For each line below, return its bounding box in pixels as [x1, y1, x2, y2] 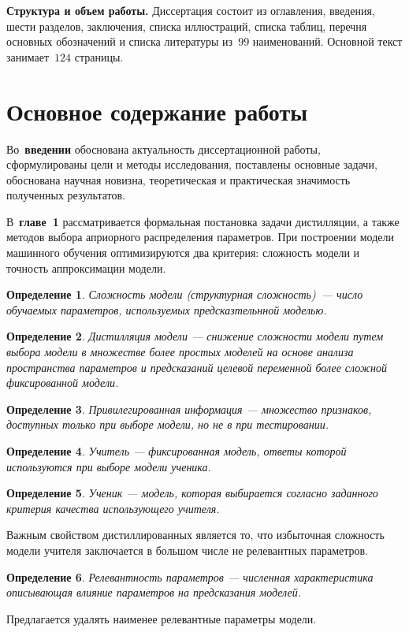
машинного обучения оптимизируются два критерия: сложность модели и [6, 244, 360, 261]
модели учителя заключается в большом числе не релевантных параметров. [6, 541, 369, 558]
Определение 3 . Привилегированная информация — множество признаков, [6, 400, 372, 417]
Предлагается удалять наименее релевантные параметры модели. [6, 610, 317, 626]
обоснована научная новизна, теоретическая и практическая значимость [6, 171, 351, 188]
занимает [6, 48, 50, 65]
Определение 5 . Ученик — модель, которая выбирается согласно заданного [6, 485, 378, 501]
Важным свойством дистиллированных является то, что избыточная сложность [6, 526, 385, 543]
